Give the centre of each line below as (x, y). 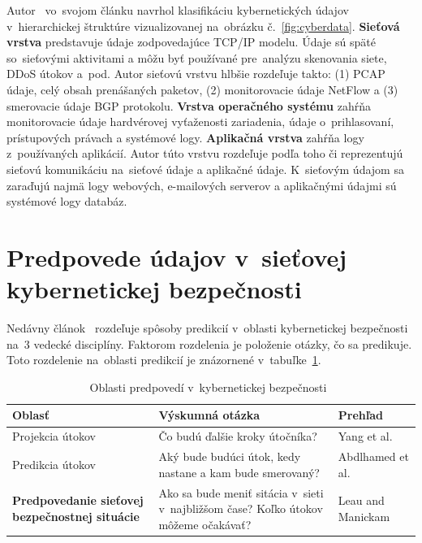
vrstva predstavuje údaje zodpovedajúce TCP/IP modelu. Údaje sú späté (191, 42)
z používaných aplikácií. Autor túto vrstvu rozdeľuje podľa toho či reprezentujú (205, 153)
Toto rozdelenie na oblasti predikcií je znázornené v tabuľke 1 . (164, 360)
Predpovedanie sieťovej (78, 500)
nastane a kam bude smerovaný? (239, 472)
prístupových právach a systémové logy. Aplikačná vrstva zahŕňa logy (185, 137)
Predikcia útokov (54, 464)
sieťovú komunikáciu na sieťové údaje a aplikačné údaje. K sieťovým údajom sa (205, 169)
